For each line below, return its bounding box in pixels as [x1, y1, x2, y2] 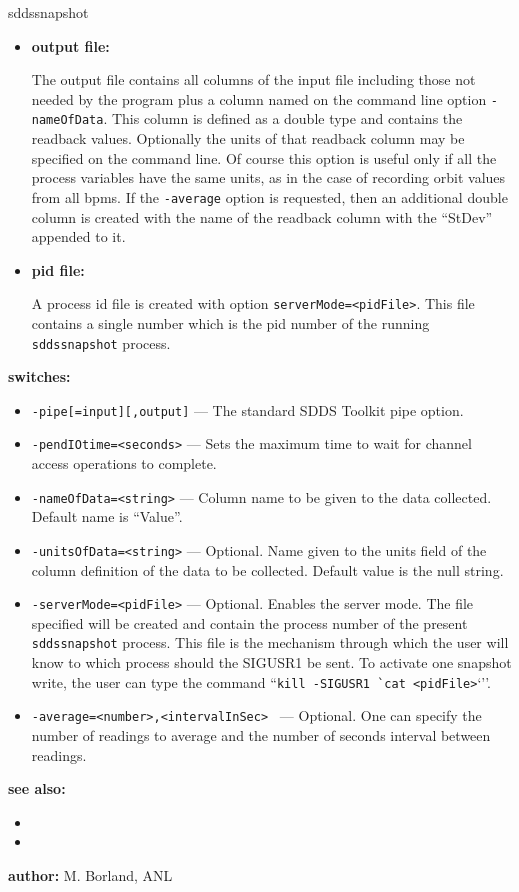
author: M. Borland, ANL [8, 865, 173, 885]
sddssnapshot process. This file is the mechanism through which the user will [31, 632, 509, 653]
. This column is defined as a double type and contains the [103, 108, 463, 129]
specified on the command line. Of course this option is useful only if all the [31, 147, 497, 168]
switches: [8, 366, 71, 387]
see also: [8, 778, 66, 799]
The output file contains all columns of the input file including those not [31, 69, 476, 90]
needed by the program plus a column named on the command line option [31, 88, 487, 109]
